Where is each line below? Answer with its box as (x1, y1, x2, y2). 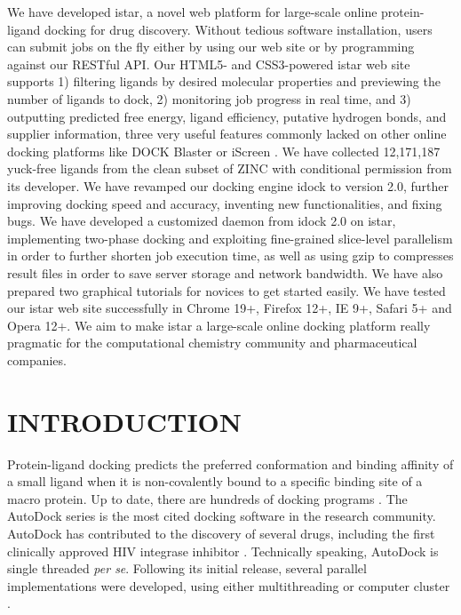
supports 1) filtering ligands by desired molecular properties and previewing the (7, 72, 441, 91)
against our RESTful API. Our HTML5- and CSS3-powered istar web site (7, 54, 410, 73)
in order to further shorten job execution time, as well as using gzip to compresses (7, 246, 454, 265)
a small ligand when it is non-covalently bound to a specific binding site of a (7, 472, 423, 491)
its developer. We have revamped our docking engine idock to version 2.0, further (7, 176, 449, 195)
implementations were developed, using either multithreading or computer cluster (7, 576, 450, 595)
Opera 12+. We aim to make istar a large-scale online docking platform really (7, 315, 431, 334)
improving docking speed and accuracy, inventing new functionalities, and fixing (7, 194, 442, 212)
